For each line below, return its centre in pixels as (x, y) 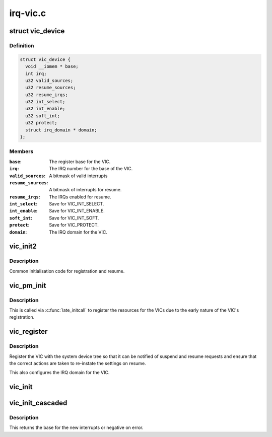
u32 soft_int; (43, 116)
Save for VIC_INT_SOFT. (74, 218)
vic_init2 (23, 246)
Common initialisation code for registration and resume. (67, 271)
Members (21, 152)
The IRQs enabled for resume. (80, 197)
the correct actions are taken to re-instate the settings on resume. (78, 363)
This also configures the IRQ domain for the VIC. (59, 373)
